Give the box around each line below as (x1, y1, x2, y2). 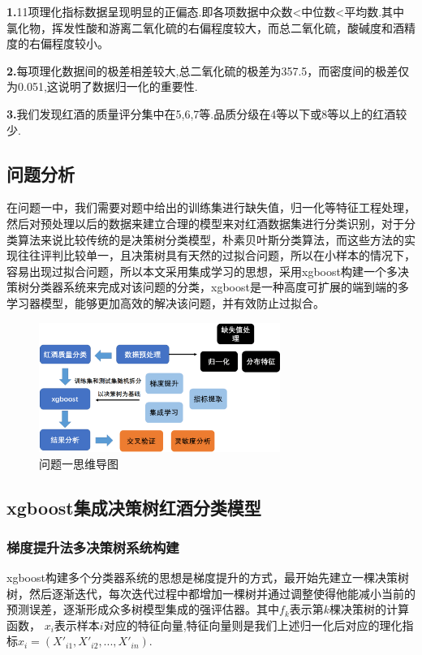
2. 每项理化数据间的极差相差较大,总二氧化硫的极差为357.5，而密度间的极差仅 (6, 62, 410, 79)
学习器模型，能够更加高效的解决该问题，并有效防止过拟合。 (6, 294, 325, 311)
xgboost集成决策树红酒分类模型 (6, 494, 261, 519)
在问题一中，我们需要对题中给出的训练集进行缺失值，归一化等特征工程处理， (6, 199, 416, 216)
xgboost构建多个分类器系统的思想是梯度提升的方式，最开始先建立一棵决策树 (6, 569, 409, 586)
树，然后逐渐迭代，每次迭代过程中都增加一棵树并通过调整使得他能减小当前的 (6, 584, 416, 601)
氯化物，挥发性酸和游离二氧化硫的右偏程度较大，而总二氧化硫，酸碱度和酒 (6, 19, 404, 36)
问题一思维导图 (39, 455, 118, 472)
